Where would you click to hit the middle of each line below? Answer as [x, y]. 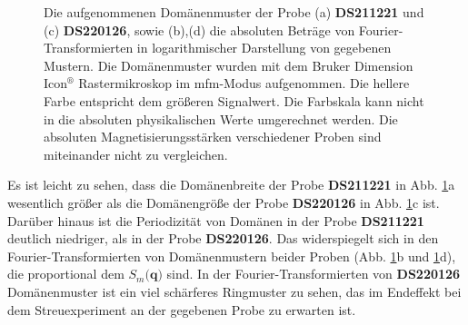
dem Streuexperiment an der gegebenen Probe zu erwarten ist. [182, 309]
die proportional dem [66, 274]
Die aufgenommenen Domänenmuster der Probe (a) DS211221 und [234, 12]
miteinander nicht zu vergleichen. [136, 154]
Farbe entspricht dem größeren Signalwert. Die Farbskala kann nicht [234, 100]
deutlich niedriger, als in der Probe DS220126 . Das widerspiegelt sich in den [223, 238]
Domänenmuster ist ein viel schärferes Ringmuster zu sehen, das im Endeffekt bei [234, 291]
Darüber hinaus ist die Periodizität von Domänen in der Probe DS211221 [216, 220]
